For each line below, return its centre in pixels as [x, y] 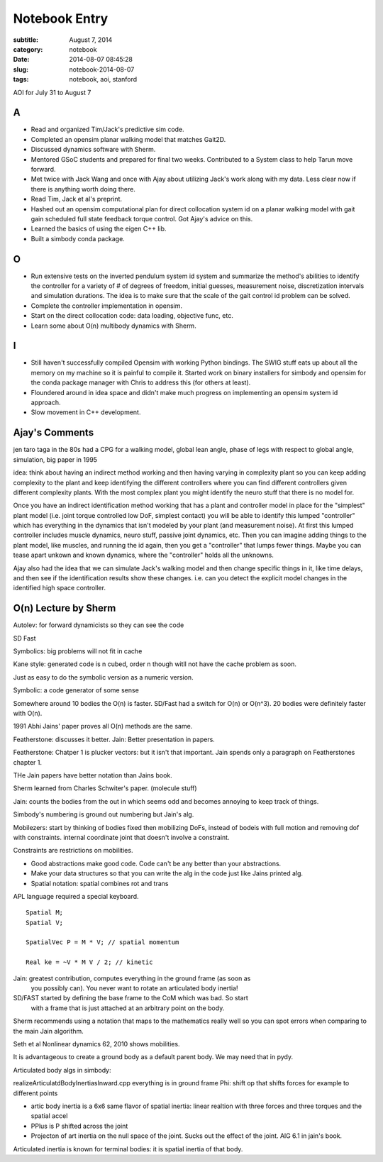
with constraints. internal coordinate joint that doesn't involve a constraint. [121, 837]
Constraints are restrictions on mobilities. [73, 851]
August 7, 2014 [91, 40]
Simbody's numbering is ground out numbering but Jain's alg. [104, 814]
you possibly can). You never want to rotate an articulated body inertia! [134, 988]
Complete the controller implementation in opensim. [106, 306]
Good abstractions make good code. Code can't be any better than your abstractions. [156, 863]
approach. [46, 403]
